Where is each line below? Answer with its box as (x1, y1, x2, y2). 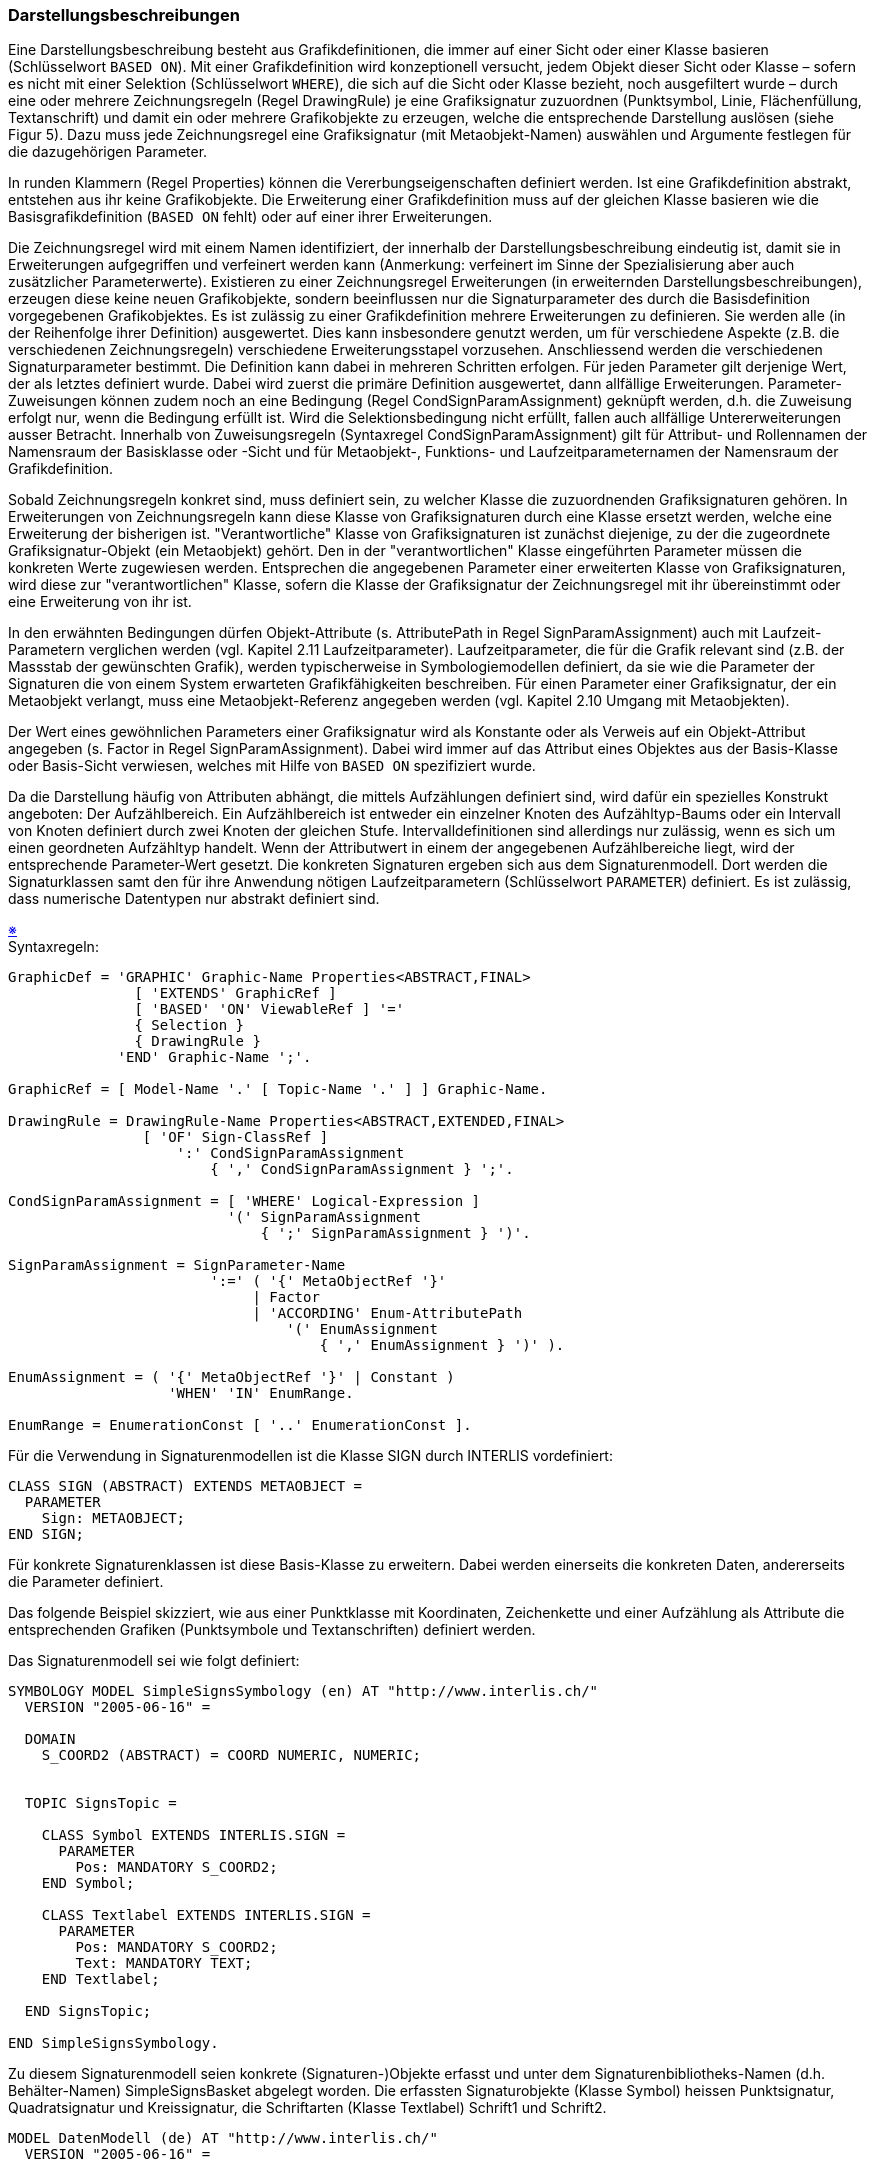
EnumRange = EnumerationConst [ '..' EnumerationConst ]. (8, 1417, 472, 1434)
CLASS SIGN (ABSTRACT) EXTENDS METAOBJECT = (8, 1478, 363, 1495)
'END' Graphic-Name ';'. (117, 1049, 312, 1066)
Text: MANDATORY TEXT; (75, 1955, 253, 1972)
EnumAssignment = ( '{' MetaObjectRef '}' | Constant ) (8, 1369, 455, 1386)
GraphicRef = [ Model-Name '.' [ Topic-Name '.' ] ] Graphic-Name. (8, 1081, 548, 1098)
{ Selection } (134, 1017, 245, 1034)
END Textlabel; (41, 1971, 160, 1988)
